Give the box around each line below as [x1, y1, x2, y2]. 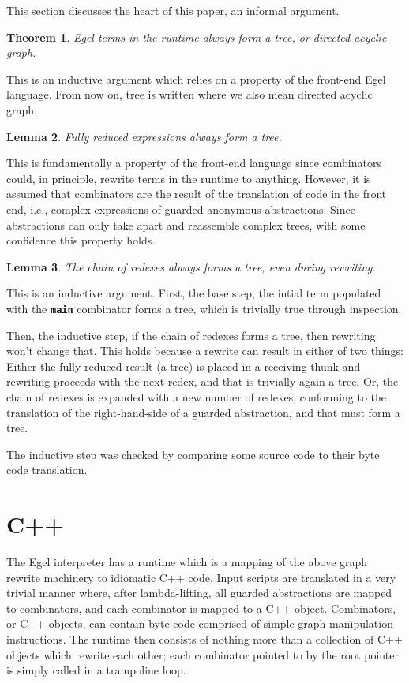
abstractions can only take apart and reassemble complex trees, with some [6, 216, 366, 233]
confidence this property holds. [6, 232, 156, 248]
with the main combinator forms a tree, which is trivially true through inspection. [6, 300, 402, 316]
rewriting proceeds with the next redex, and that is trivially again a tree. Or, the [6, 373, 399, 390]
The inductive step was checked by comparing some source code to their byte [6, 446, 380, 462]
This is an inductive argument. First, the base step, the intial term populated [6, 285, 381, 301]
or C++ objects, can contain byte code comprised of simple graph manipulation [6, 615, 393, 632]
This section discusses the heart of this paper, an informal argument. [6, 2, 340, 18]
